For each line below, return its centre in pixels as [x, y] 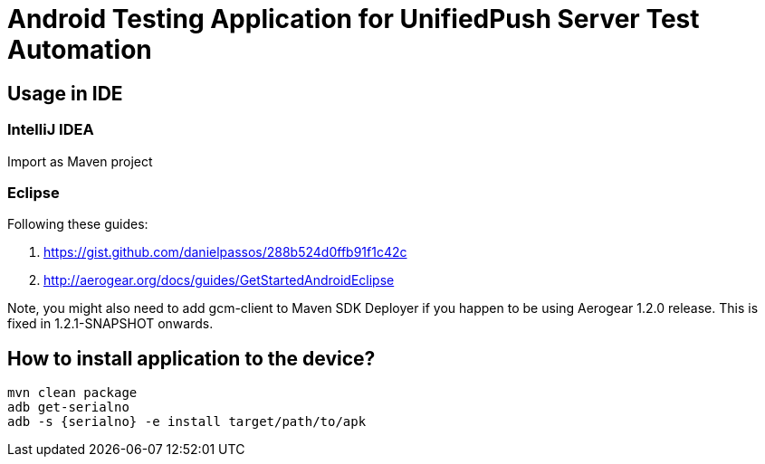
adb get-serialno [68, 407]
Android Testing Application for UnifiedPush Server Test [354, 19]
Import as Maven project [80, 161]
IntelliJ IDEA [51, 130]
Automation [80, 50]
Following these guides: [78, 224]
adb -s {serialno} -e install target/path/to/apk [187, 422]
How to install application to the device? [191, 358]
